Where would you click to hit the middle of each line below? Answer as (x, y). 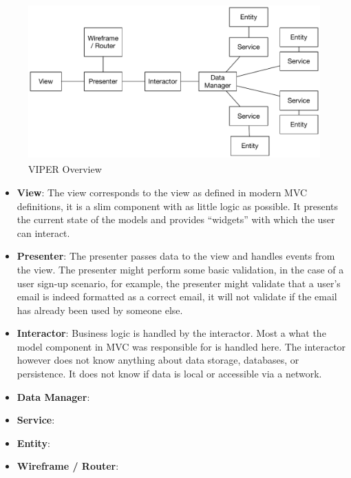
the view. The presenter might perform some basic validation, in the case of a (180, 269)
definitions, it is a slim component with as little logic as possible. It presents (177, 206)
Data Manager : (53, 396)
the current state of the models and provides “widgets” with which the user (176, 219)
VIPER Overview (65, 169)
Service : (36, 420)
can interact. (43, 232)
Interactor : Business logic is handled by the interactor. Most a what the (171, 333)
